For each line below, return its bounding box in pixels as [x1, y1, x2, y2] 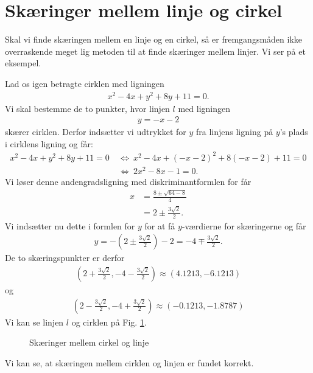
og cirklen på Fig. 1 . [71, 315, 147, 328]
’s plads [280, 125, 308, 138]
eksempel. [5, 57, 41, 69]
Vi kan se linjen [5, 315, 64, 328]
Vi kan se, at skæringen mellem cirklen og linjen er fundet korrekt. [5, 356, 254, 369]
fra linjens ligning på [196, 125, 273, 138]
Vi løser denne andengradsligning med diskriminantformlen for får [5, 175, 251, 188]
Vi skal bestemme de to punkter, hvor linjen [5, 102, 170, 114]
